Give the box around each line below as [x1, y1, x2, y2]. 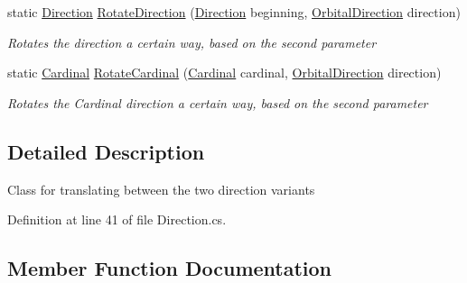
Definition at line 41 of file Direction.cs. [7, 210, 227, 229]
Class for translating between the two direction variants [7, 179, 315, 198]
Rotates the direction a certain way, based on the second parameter [7, 32, 377, 51]
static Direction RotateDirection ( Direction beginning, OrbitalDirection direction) [7, 3, 461, 21]
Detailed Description [7, 137, 205, 165]
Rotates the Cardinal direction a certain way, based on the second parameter [7, 93, 428, 112]
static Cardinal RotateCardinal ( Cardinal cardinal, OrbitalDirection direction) [7, 63, 442, 82]
